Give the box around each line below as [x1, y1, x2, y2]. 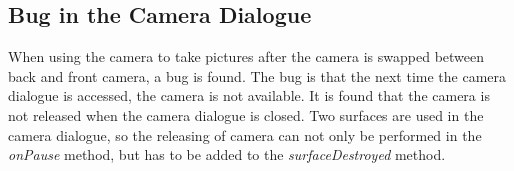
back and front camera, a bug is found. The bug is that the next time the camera [8, 65, 507, 86]
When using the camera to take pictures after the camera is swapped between [8, 46, 485, 67]
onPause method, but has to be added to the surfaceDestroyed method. [8, 144, 446, 165]
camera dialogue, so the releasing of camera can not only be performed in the [8, 124, 482, 145]
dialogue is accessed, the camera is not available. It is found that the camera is [8, 85, 490, 106]
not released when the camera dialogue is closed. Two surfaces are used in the [8, 104, 484, 125]
